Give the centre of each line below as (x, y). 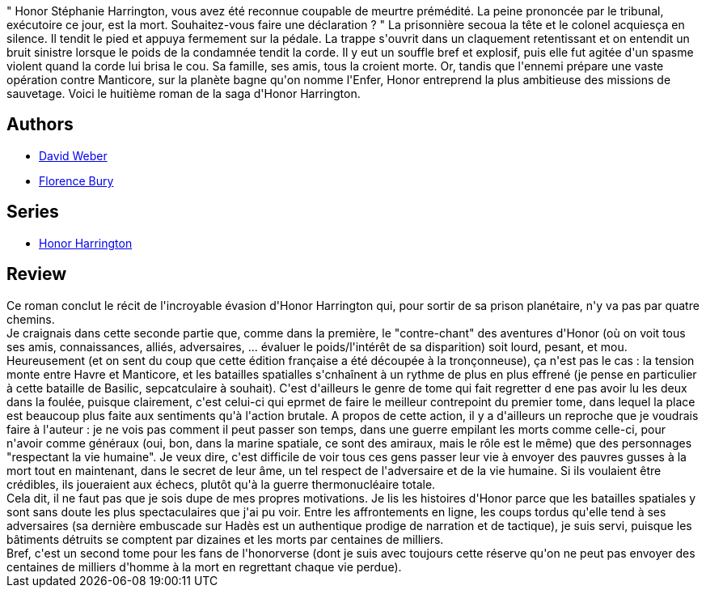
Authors (40, 125)
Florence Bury (76, 180)
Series (33, 212)
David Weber (73, 155)
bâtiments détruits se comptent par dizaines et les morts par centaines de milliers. (225, 539)
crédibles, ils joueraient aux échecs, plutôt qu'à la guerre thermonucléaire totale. (221, 484)
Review (37, 274)
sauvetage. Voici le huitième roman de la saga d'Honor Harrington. (184, 93)
